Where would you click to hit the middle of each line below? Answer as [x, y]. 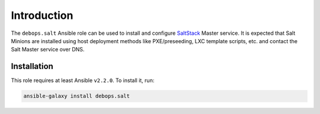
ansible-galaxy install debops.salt [77, 96]
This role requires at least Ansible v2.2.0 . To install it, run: [83, 80]
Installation [32, 66]
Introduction [42, 15]
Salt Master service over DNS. [48, 50]
